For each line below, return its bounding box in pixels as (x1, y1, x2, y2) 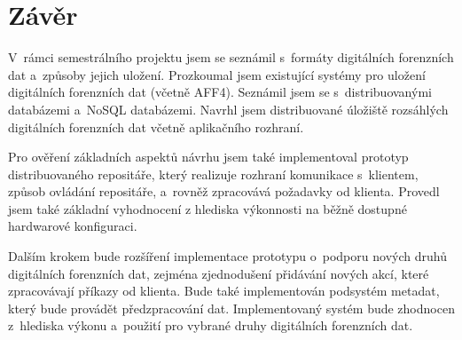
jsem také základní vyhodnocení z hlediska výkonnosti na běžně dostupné (8, 199, 407, 217)
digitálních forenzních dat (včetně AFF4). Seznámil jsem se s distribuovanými (8, 83, 432, 101)
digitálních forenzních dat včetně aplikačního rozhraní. (8, 117, 304, 136)
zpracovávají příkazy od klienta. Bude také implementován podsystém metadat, (8, 281, 440, 300)
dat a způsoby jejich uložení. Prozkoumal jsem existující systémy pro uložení (8, 65, 426, 83)
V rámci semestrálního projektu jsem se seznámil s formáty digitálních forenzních (8, 48, 454, 67)
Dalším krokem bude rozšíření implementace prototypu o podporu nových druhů (8, 247, 447, 265)
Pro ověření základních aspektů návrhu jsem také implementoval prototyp (8, 147, 409, 166)
